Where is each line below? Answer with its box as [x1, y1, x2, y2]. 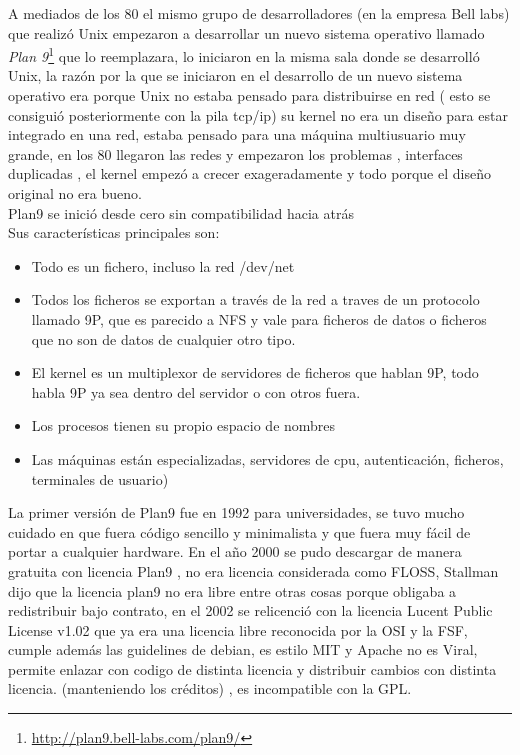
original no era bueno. [8, 183, 142, 203]
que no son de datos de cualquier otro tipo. [31, 328, 296, 349]
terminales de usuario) [31, 468, 169, 489]
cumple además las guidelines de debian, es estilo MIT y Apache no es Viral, [8, 639, 478, 660]
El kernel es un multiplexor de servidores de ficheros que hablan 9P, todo [31, 362, 479, 383]
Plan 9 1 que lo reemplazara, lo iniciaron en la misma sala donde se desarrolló [8, 43, 480, 66]
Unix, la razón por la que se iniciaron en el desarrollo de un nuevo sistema [8, 65, 463, 86]
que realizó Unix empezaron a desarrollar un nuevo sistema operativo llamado [8, 22, 485, 43]
